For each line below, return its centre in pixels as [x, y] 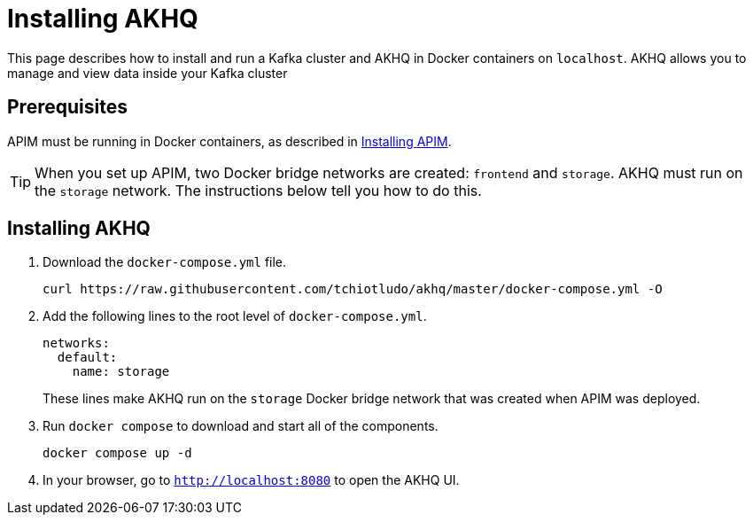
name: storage [121, 372]
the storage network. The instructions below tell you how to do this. [258, 190]
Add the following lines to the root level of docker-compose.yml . [235, 316]
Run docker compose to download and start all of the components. [241, 426]
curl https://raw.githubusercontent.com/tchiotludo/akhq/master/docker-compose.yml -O [353, 289]
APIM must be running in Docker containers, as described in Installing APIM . [229, 141]
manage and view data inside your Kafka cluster [147, 73]
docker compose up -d [117, 453]
